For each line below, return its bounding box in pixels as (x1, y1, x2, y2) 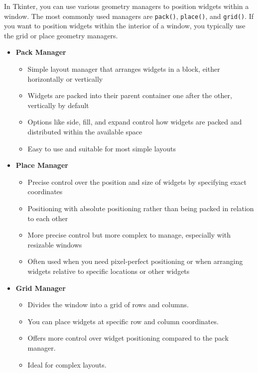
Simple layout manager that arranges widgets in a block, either (27, 64, 220, 74)
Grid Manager (15, 282, 66, 293)
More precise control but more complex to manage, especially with (27, 230, 231, 240)
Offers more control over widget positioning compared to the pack (27, 333, 229, 343)
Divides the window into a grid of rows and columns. (27, 299, 189, 310)
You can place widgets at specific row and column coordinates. (27, 316, 219, 326)
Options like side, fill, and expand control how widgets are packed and (27, 117, 242, 127)
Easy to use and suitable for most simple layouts (27, 143, 176, 153)
